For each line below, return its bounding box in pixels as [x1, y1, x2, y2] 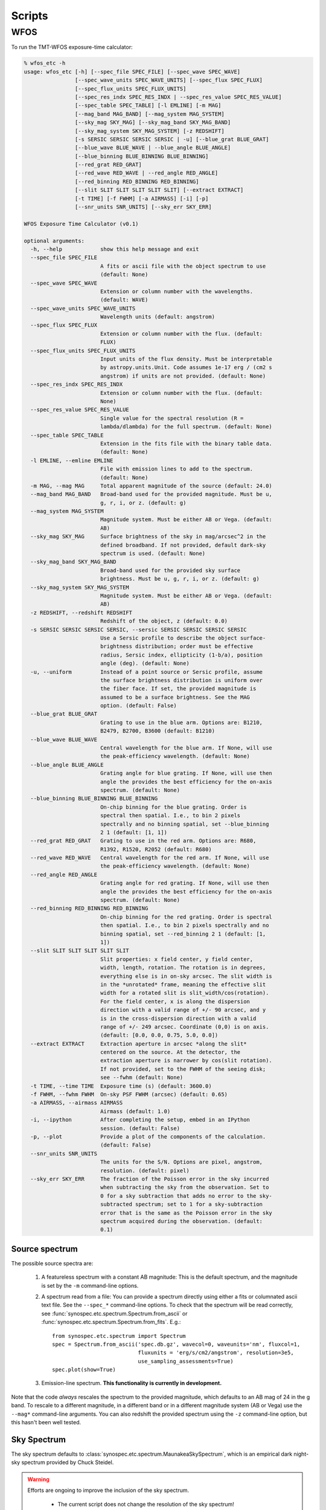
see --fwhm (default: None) [100, 1074, 184, 1081]
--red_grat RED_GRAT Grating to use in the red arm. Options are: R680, [30, 837, 257, 844]
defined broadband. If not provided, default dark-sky [100, 541, 266, 548]
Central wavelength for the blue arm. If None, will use [100, 745, 273, 751]
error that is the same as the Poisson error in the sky [100, 1209, 273, 1216]
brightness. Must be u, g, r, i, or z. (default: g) [100, 576, 260, 582]
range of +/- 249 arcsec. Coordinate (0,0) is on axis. [100, 1023, 269, 1030]
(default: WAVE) [100, 297, 149, 303]
